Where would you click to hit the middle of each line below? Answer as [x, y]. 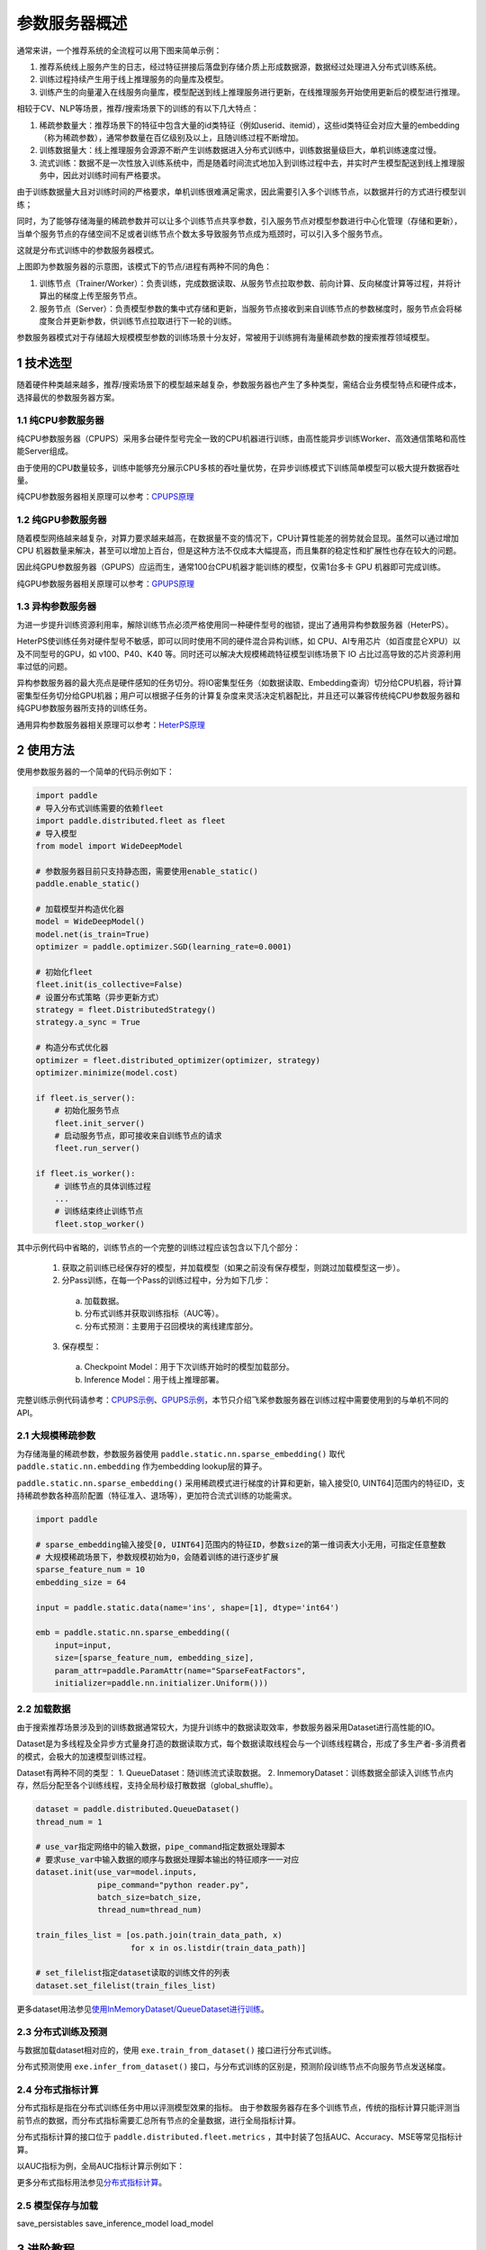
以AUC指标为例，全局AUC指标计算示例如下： [101, 2165]
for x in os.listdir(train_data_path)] [219, 1948]
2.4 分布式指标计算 [58, 2090]
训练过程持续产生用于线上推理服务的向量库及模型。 [134, 79]
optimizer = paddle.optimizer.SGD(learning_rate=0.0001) [164, 947]
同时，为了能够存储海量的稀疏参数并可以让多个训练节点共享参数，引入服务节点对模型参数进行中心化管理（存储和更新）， [239, 221]
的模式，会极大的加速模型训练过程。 [84, 1756]
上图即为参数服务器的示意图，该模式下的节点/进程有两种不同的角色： [144, 266]
